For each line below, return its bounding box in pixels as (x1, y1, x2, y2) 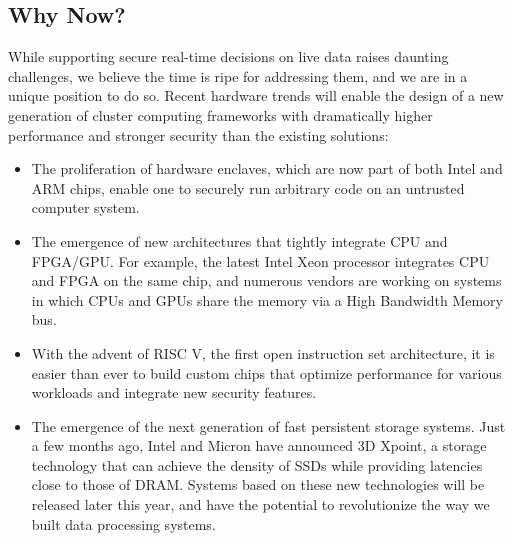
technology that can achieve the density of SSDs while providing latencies (31, 454, 483, 475)
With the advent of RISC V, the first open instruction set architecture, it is (31, 342, 495, 363)
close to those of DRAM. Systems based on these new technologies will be (31, 474, 485, 495)
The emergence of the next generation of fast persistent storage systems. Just (31, 415, 506, 436)
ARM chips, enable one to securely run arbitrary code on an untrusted (31, 177, 465, 198)
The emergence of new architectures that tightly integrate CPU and (31, 230, 448, 251)
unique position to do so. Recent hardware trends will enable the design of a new (8, 85, 504, 106)
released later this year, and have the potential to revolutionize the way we (31, 494, 490, 515)
